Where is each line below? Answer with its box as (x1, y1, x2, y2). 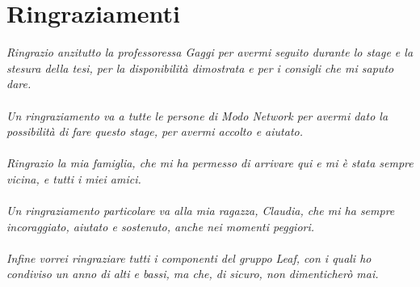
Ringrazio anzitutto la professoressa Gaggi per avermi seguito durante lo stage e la (6, 44, 414, 61)
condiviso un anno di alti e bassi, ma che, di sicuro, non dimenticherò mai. (6, 265, 379, 282)
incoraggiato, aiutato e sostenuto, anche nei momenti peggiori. (6, 217, 315, 234)
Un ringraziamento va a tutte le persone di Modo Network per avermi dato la (6, 107, 388, 124)
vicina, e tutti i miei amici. (6, 170, 141, 187)
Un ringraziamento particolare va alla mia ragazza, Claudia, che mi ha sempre (6, 202, 395, 219)
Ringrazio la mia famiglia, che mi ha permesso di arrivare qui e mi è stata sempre (6, 154, 414, 171)
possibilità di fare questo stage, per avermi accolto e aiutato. (6, 123, 303, 140)
